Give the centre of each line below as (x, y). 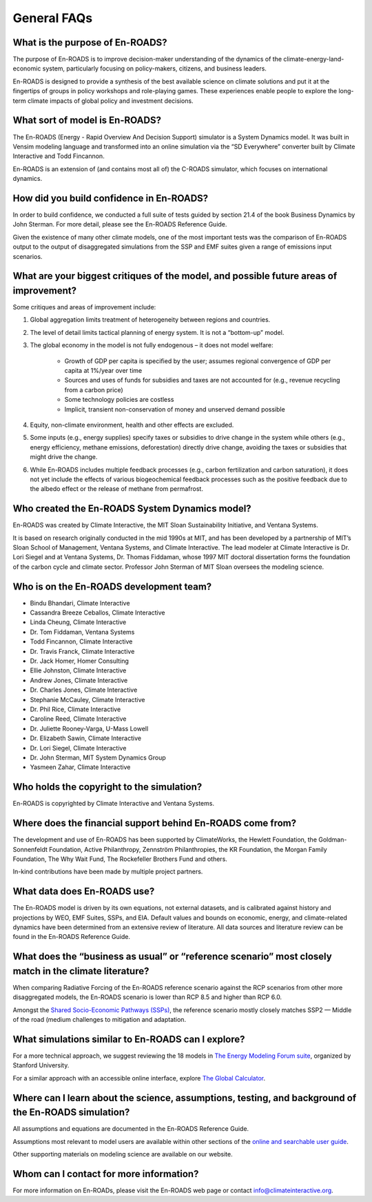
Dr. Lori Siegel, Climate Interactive (78, 748)
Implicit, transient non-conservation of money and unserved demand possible (175, 409)
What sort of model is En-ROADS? (87, 120)
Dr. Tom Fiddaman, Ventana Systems (82, 632)
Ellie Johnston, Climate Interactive (78, 670)
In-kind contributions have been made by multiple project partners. (108, 872)
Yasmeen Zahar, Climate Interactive (80, 767)
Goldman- (332, 840)
